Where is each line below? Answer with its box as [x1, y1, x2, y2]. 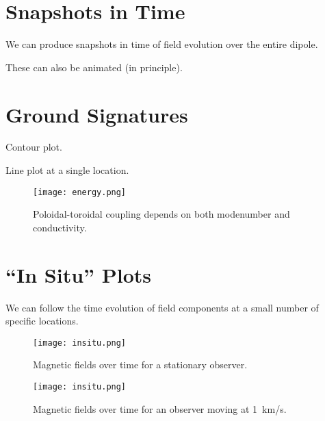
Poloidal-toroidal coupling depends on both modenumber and [33, 207, 290, 221]
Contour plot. [5, 140, 62, 154]
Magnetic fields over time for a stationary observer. [33, 357, 248, 372]
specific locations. [5, 314, 79, 328]
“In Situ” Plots [5, 260, 152, 288]
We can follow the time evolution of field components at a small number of [5, 300, 319, 314]
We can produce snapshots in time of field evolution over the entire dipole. [5, 37, 318, 51]
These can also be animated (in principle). [5, 60, 183, 74]
